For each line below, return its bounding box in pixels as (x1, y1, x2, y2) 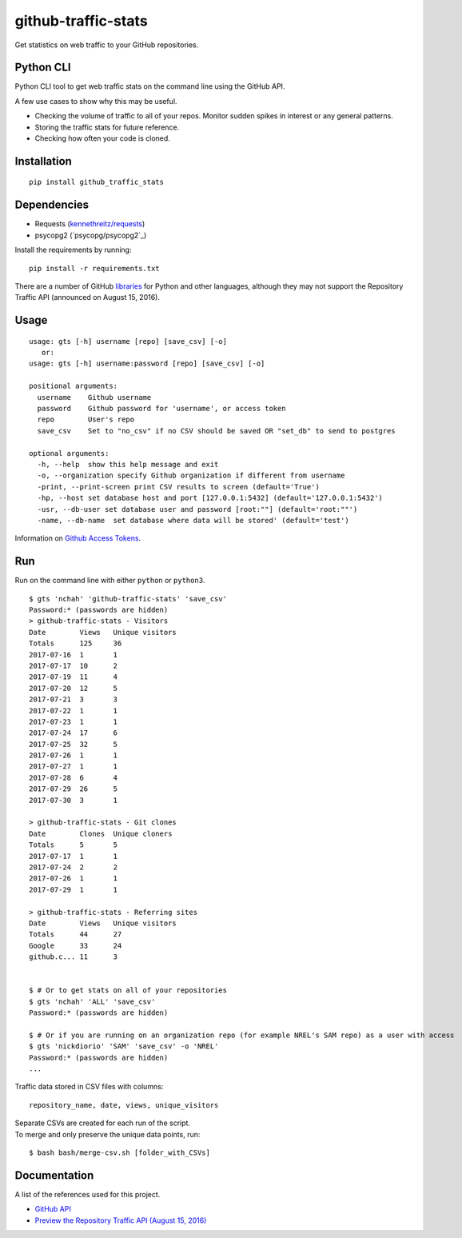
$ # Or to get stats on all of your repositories (29, 986, 228, 995)
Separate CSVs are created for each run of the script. (14, 1118, 191, 1128)
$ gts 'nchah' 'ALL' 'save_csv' (29, 996, 156, 1006)
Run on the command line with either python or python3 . (14, 576, 205, 585)
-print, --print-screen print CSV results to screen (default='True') (37, 482, 320, 491)
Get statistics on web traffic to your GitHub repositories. (14, 40, 199, 50)
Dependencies (14, 198, 90, 212)
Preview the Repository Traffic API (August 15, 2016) (34, 1216, 207, 1225)
